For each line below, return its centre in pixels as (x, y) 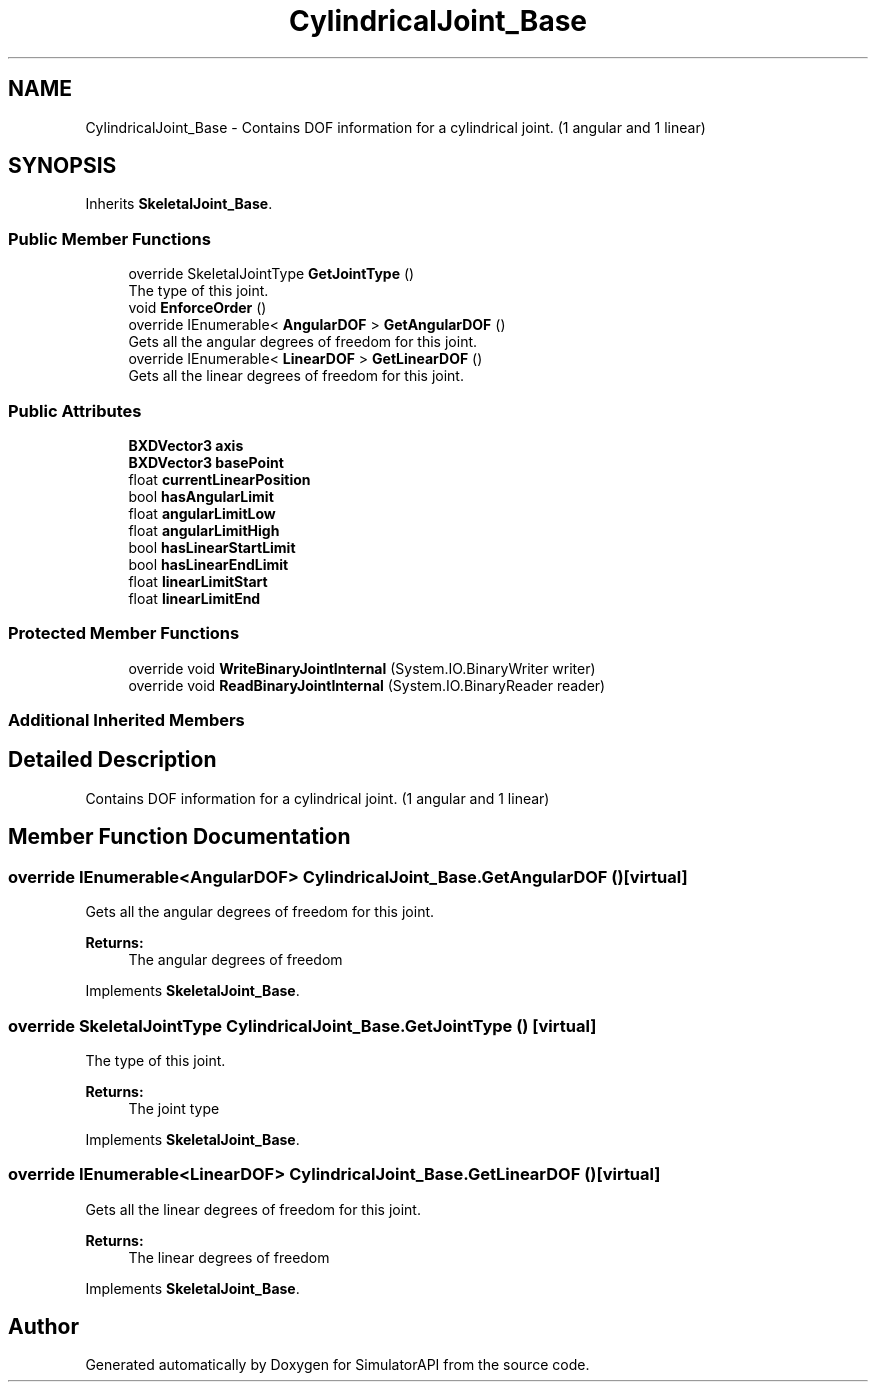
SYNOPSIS (62, 166)
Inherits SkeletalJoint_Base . (179, 204)
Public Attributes (75, 410)
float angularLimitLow (202, 513)
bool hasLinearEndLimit (208, 564)
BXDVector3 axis (186, 445)
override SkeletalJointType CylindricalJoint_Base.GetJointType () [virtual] (302, 1025)
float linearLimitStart (198, 581)
